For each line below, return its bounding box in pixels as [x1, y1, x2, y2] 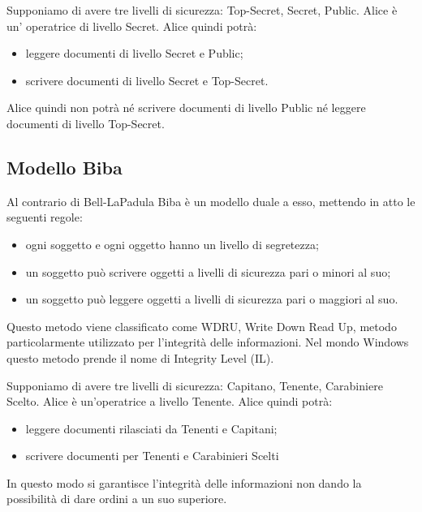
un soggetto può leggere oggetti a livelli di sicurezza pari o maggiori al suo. [25, 290, 398, 308]
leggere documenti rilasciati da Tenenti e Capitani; [25, 419, 278, 437]
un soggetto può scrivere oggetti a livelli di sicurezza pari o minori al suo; [25, 263, 391, 280]
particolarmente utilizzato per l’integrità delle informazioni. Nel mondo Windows [6, 333, 409, 351]
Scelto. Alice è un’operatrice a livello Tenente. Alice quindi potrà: [6, 393, 333, 410]
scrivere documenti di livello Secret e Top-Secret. [25, 71, 269, 88]
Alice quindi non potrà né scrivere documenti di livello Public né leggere [6, 99, 366, 116]
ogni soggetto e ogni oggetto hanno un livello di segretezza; [25, 235, 319, 252]
